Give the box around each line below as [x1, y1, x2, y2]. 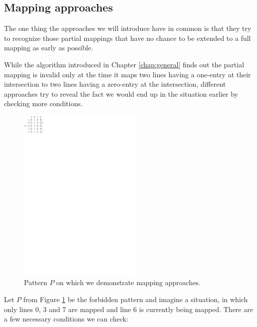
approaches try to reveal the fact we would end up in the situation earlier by [4, 88, 238, 99]
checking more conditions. [4, 98, 83, 109]
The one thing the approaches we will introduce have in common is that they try [4, 23, 252, 33]
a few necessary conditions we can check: [4, 314, 129, 324]
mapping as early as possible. [4, 42, 93, 53]
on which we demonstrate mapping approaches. [56, 277, 201, 288]
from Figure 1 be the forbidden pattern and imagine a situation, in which [23, 294, 248, 304]
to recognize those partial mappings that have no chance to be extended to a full [4, 32, 251, 43]
